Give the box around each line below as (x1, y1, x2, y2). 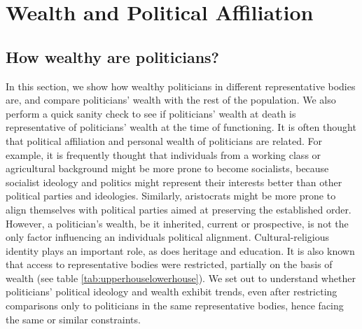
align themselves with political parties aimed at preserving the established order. (6, 202, 351, 216)
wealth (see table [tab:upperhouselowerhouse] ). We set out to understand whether (6, 270, 356, 285)
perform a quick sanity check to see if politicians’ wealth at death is (6, 106, 296, 120)
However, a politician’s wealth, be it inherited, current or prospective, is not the (6, 216, 349, 230)
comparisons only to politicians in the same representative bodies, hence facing (6, 298, 344, 313)
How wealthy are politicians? (6, 45, 219, 67)
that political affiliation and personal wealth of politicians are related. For (6, 133, 323, 148)
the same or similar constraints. (6, 311, 141, 326)
